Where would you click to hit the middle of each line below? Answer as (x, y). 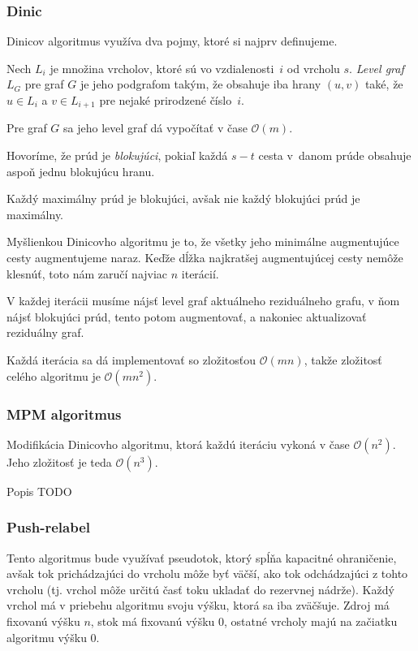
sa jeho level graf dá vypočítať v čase (155, 128)
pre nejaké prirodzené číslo (166, 100)
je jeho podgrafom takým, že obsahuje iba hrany (200, 84)
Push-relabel (49, 527)
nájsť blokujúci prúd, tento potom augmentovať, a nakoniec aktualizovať (187, 316)
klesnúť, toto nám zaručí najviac (87, 273)
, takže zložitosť (343, 359)
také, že (384, 84)
